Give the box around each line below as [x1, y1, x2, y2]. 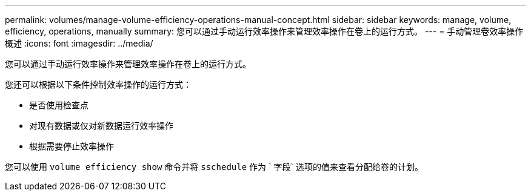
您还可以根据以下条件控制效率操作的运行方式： [5, 79, 192, 90]
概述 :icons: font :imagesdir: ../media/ [5, 38, 153, 48]
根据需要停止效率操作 [29, 141, 114, 151]
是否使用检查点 [29, 100, 88, 110]
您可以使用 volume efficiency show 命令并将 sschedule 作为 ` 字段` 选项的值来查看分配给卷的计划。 [5, 162, 423, 172]
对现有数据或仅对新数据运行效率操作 [29, 120, 173, 131]
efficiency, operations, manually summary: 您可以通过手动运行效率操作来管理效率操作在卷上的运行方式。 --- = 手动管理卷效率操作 [5, 26, 524, 36]
